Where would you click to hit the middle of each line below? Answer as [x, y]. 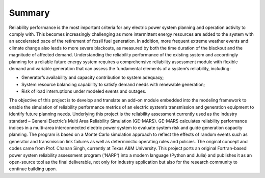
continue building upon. [33, 169]
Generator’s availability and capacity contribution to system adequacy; [93, 77]
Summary [29, 13]
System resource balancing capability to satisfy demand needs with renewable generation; [113, 84]
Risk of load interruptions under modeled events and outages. [84, 91]
